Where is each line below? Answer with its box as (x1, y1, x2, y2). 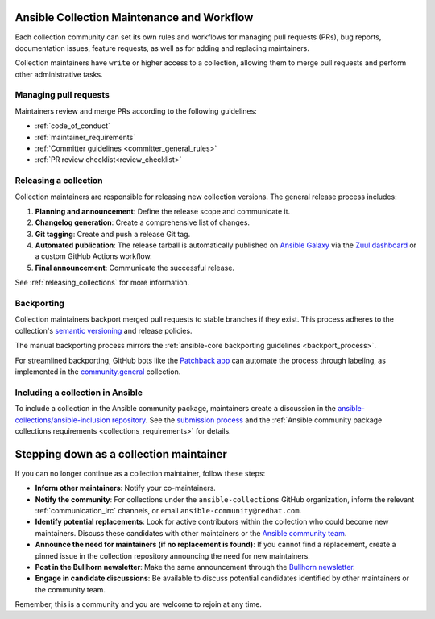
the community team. (35, 584, 106, 594)
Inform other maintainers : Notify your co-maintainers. (35, 484, 217, 493)
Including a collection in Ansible (14, 387, 143, 398)
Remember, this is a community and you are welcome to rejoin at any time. (14, 600, 262, 609)
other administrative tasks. (14, 69, 104, 79)
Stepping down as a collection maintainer (14, 447, 227, 461)
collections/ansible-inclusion (14, 415, 110, 425)
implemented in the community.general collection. (14, 367, 181, 376)
